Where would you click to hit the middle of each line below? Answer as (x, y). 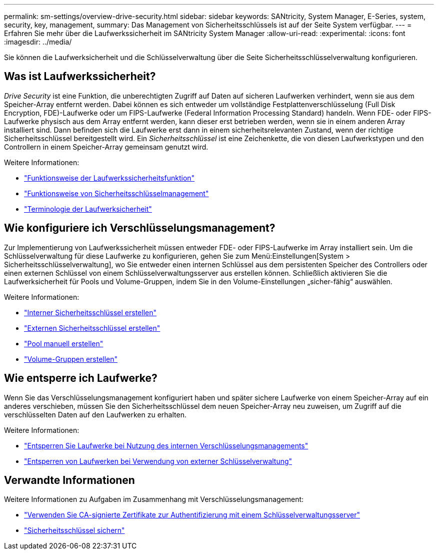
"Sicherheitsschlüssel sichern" (74, 530)
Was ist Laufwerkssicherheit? (80, 77)
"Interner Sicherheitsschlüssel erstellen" (90, 312)
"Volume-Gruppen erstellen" (71, 359)
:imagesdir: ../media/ (38, 42)
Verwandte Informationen (69, 480)
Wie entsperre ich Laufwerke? (81, 378)
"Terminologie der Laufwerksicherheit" (88, 209)
